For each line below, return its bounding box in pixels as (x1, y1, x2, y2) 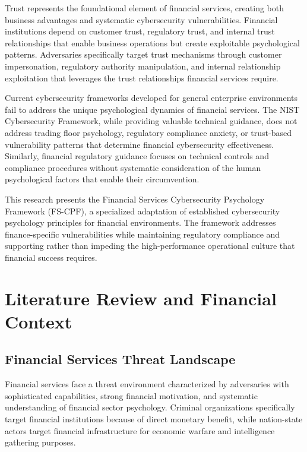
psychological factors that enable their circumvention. (5, 173, 200, 185)
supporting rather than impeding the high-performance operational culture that (5, 239, 295, 252)
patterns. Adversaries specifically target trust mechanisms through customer (5, 48, 282, 61)
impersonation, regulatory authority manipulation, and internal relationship (5, 59, 281, 72)
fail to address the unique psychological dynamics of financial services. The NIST (5, 103, 300, 115)
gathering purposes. (5, 436, 76, 448)
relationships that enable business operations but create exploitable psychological (5, 36, 300, 49)
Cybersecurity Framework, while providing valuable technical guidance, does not (5, 115, 297, 127)
